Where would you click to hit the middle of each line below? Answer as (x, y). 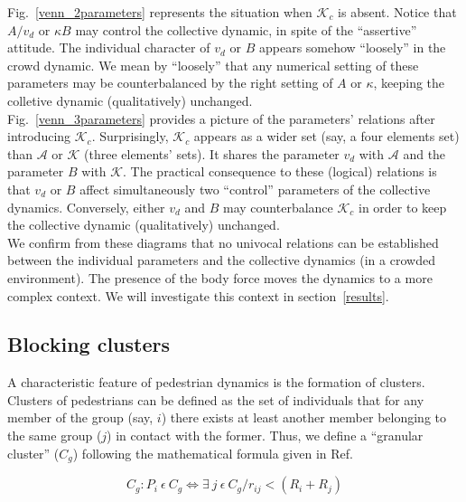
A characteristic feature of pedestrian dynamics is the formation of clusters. (216, 382)
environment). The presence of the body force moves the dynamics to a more (220, 277)
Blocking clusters (89, 344)
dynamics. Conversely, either (86, 207)
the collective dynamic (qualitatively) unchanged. (144, 225)
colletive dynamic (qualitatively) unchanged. (130, 100)
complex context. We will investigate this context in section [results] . (198, 295)
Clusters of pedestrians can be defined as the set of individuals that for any (216, 399)
